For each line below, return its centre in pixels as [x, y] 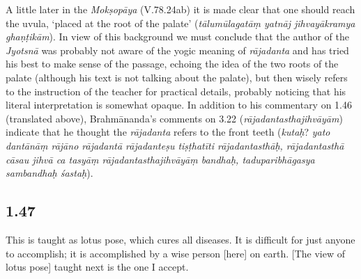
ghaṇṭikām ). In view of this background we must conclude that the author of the [177, 37]
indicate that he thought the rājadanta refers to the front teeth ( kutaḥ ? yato [168, 132]
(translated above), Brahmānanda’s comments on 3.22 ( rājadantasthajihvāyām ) [174, 118]
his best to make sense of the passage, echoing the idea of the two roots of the [172, 64]
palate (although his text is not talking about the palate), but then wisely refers [177, 77]
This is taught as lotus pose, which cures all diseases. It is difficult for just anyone [180, 239]
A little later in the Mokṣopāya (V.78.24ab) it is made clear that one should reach [180, 9]
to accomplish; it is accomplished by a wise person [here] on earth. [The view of [175, 253]
